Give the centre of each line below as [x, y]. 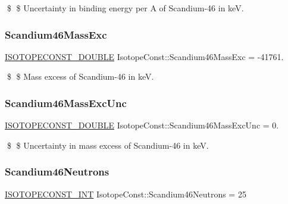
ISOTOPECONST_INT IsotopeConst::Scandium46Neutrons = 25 [126, 194]
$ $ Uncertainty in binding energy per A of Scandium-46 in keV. [125, 8]
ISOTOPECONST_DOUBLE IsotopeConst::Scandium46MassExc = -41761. [144, 56]
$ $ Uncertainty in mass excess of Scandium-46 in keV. [108, 145]
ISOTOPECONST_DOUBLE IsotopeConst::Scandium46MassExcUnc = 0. [142, 125]
